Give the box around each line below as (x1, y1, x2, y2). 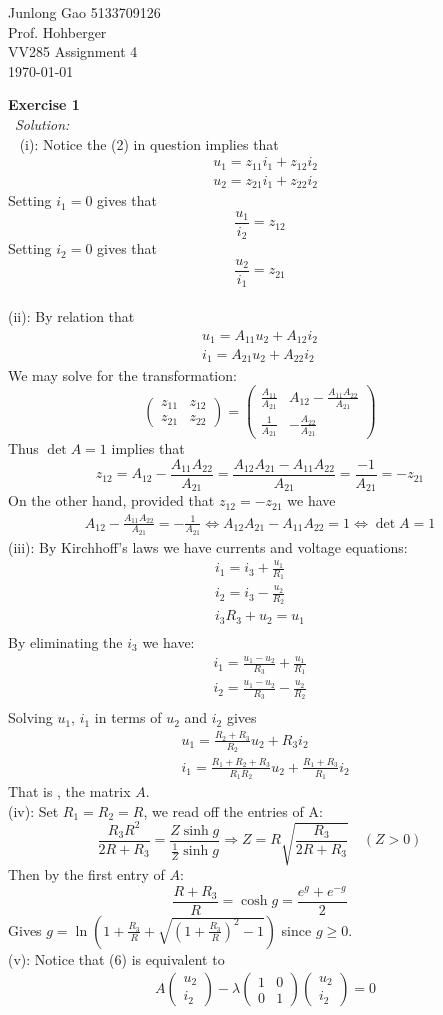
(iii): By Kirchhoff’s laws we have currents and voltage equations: (8, 536, 408, 557)
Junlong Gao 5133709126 (8, 2, 161, 22)
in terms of (94, 707, 162, 728)
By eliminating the (8, 631, 123, 652)
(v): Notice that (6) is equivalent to (8, 948, 225, 969)
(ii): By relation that (8, 305, 135, 326)
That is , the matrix (8, 781, 131, 802)
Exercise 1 (8, 94, 80, 115)
